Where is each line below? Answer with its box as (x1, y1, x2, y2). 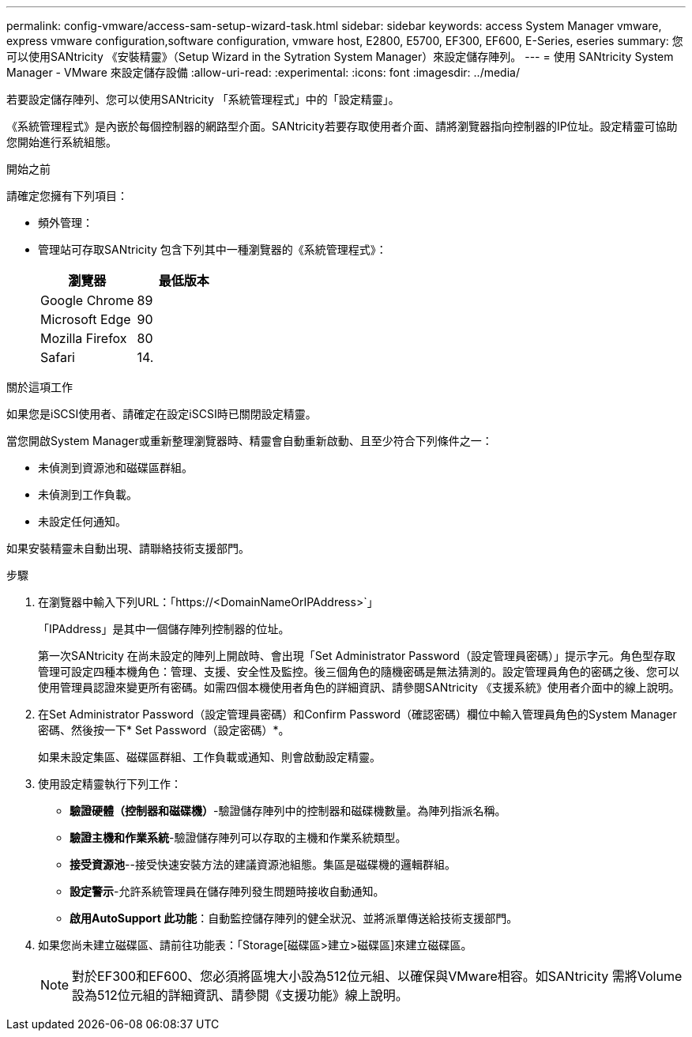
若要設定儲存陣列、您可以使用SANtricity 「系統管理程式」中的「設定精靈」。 (6, 92, 400, 106)
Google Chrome (40, 292, 134, 308)
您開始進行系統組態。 (6, 135, 117, 149)
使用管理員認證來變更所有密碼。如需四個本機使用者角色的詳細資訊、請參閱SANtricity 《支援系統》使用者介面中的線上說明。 (38, 681, 680, 694)
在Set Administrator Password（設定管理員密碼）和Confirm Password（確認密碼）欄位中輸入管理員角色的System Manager (38, 707, 677, 721)
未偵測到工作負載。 (38, 488, 137, 501)
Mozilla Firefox (40, 330, 127, 346)
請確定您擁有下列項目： (6, 189, 128, 202)
